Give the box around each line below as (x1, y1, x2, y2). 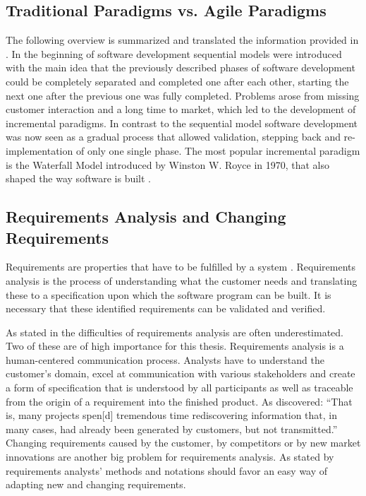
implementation (6, 143, 73, 158)
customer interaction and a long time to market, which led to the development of (6, 102, 356, 117)
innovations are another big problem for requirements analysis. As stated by (6, 449, 334, 464)
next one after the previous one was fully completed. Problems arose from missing (6, 88, 360, 102)
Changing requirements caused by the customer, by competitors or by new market (6, 435, 361, 450)
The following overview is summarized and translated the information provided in (6, 33, 359, 47)
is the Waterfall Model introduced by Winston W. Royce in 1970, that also (6, 157, 330, 172)
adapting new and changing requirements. (6, 477, 186, 492)
